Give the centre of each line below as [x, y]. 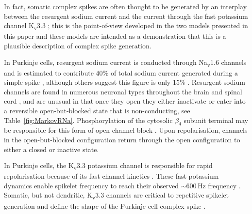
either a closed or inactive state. [51, 149]
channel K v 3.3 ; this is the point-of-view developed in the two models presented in [126, 26]
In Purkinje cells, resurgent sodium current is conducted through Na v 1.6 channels [125, 62]
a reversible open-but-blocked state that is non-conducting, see [97, 110]
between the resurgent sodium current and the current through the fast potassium [126, 16]
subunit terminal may [216, 120]
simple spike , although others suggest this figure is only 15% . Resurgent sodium [125, 82]
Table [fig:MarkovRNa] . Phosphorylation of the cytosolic [88, 120]
